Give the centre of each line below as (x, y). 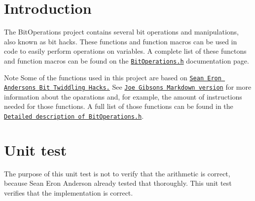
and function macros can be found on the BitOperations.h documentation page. (127, 60)
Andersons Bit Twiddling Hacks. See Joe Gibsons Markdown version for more (128, 87)
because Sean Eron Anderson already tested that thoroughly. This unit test (118, 183)
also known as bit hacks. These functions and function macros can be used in (121, 41)
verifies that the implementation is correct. (69, 193)
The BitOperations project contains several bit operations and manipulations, (121, 32)
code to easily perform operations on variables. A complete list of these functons (125, 51)
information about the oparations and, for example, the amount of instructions (123, 96)
